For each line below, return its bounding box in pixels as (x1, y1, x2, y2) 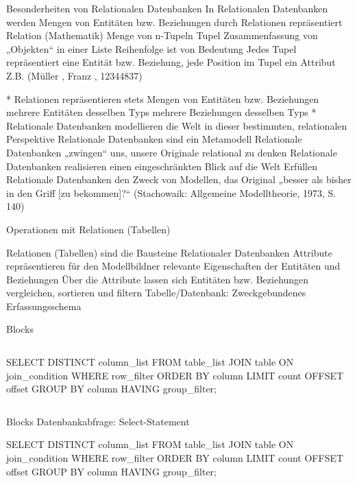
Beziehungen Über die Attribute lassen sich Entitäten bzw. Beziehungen (6, 272, 309, 286)
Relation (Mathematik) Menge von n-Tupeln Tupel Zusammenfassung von (6, 28, 318, 43)
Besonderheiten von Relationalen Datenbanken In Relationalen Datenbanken (6, 1, 328, 15)
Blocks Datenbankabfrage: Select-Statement (6, 414, 190, 428)
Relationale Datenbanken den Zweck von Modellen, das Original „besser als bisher (6, 172, 352, 187)
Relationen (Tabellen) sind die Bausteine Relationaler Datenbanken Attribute (6, 245, 332, 259)
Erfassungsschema (6, 298, 82, 313)
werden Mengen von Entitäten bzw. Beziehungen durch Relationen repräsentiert (6, 14, 343, 29)
